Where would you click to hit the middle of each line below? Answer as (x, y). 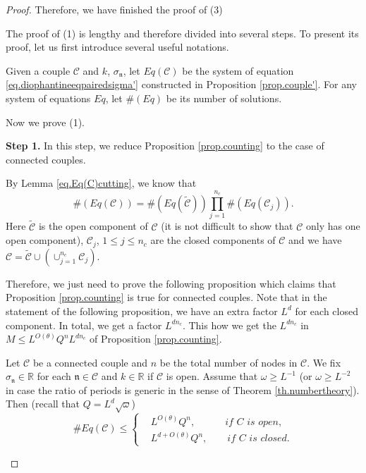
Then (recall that (43, 404)
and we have (315, 240)
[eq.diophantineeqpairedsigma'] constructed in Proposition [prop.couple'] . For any (181, 84)
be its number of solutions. (224, 98)
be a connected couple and (90, 362)
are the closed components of (213, 240)
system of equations (48, 98)
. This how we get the (229, 325)
